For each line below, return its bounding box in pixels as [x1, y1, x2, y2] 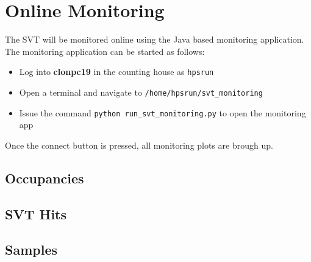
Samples [5, 240, 57, 259]
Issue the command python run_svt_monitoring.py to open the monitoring [19, 106, 306, 119]
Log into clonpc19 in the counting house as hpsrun [19, 65, 214, 78]
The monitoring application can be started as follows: [5, 44, 205, 57]
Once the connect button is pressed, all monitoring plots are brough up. [5, 138, 273, 151]
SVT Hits [5, 204, 67, 223]
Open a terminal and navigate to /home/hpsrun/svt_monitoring [19, 85, 263, 98]
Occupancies [5, 168, 84, 187]
